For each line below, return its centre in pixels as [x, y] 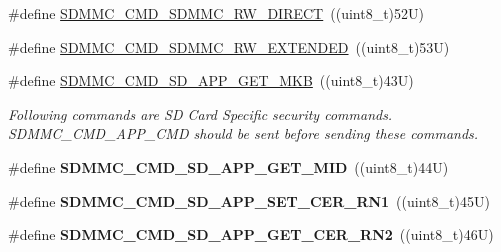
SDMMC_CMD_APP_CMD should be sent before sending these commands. [243, 133]
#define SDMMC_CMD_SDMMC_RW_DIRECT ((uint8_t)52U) [216, 13]
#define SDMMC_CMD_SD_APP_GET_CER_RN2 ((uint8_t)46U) [251, 234]
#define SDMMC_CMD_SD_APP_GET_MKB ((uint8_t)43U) [211, 80]
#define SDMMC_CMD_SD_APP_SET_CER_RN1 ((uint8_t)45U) [249, 200]
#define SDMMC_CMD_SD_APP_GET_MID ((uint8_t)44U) [228, 166]
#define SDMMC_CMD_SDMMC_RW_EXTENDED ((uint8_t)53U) [229, 46]
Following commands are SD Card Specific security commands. [200, 113]
